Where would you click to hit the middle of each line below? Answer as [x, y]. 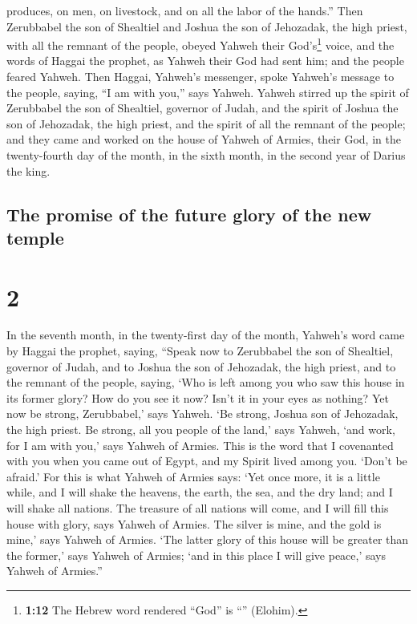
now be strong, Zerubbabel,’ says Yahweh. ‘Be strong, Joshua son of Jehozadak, [202, 413]
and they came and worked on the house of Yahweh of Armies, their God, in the [204, 139]
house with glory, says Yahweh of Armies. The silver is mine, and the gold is [194, 523]
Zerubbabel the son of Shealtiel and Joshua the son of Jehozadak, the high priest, [207, 26]
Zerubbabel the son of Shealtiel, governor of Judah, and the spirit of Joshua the [202, 108]
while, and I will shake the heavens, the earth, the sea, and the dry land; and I [200, 492]
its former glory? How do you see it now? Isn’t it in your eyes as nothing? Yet [198, 397]
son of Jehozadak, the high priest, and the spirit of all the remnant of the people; [206, 123]
